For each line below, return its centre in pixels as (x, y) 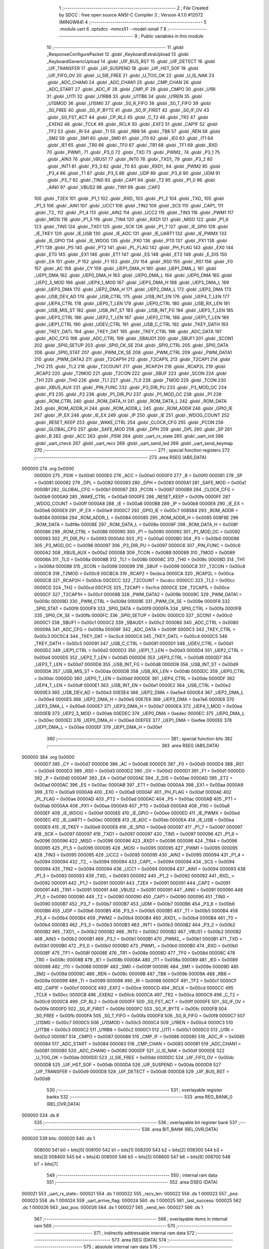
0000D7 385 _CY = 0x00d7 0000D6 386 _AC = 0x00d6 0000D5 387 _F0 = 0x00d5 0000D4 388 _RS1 (139, 764)
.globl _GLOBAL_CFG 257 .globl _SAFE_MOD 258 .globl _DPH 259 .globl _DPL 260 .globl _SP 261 (133, 429)
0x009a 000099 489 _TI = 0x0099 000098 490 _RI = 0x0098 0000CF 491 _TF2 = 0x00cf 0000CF (135, 981)
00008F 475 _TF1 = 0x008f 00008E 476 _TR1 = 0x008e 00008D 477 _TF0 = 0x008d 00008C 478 (134, 953)
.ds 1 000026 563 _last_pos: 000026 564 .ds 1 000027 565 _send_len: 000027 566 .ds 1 (113, 1208)
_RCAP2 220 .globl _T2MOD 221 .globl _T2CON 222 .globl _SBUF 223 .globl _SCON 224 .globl (130, 373)
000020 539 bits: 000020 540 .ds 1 (58, 1139)
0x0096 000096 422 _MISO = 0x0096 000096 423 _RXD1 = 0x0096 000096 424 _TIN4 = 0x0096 (136, 841)
